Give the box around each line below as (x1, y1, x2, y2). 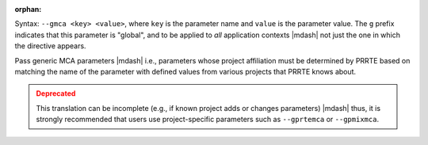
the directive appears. (14, 41, 86, 51)
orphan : (14, 5, 42, 13)
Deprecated (36, 89, 76, 98)
